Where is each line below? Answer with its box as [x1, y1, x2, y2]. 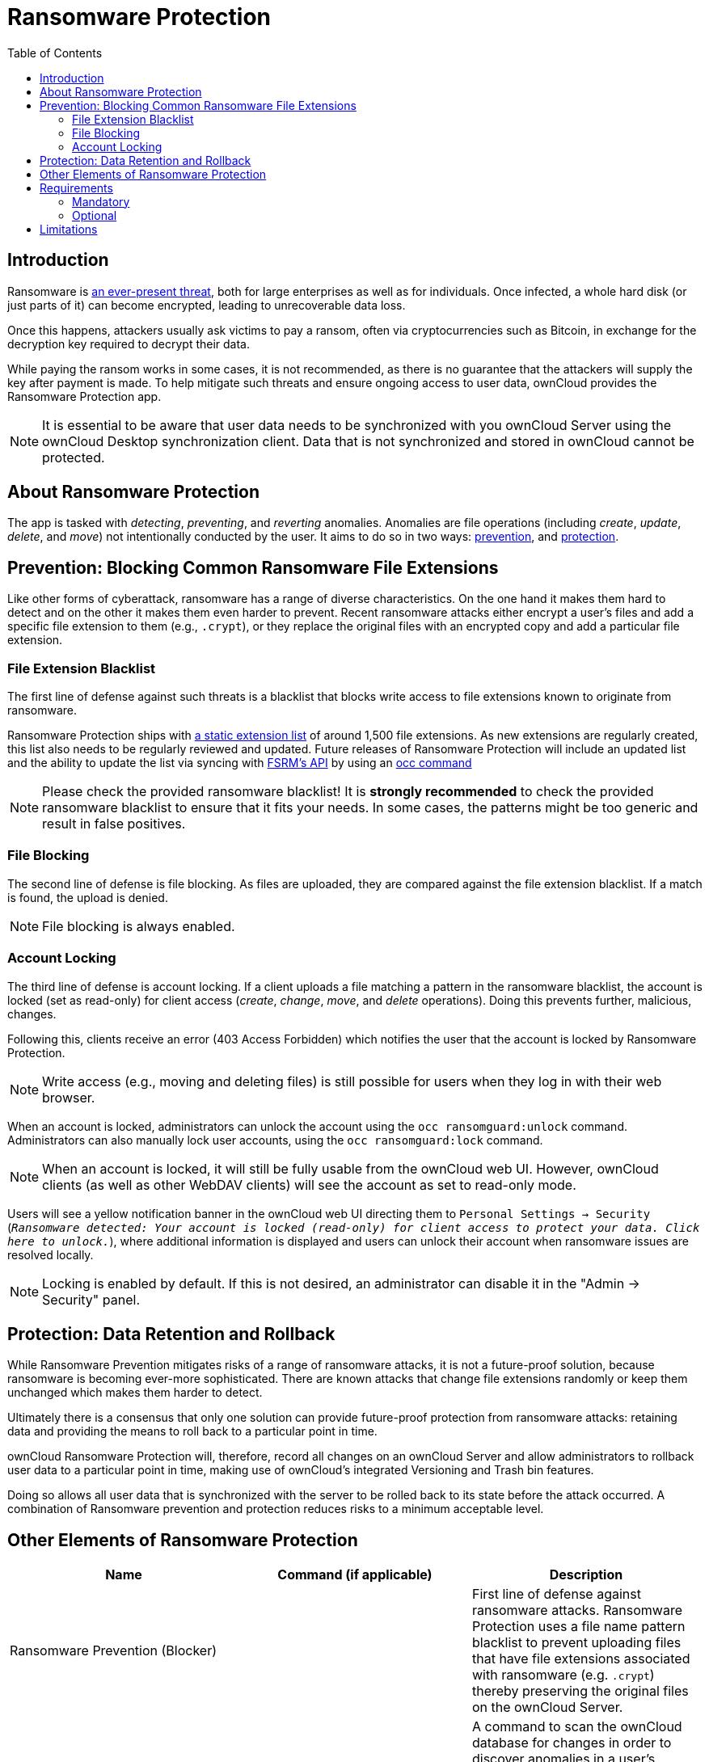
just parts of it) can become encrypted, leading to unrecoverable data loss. [7, 297, 406, 312]
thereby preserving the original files [471, 1683, 689, 1700]
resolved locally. [7, 1247, 94, 1262]
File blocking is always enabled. [42, 917, 235, 934]
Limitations [40, 221, 98, 236]
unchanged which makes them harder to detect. [7, 1385, 263, 1400]
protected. [42, 449, 105, 466]
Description [549, 1566, 623, 1583]
